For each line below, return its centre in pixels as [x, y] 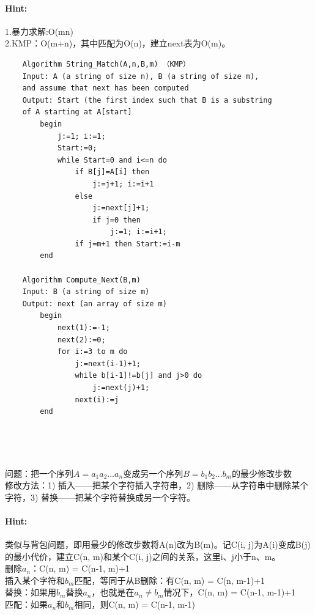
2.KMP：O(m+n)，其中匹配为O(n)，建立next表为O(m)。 [118, 43]
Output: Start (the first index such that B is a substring [147, 100]
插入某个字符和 [35, 580]
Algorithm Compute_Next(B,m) [81, 280]
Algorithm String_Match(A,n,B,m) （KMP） [106, 64]
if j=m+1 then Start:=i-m [128, 244]
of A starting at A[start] [77, 112]
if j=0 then [117, 220]
